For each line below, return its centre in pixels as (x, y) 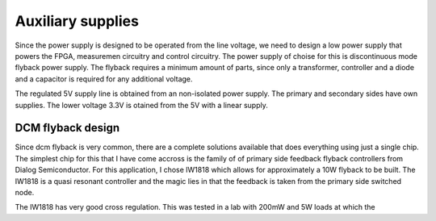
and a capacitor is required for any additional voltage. (104, 79)
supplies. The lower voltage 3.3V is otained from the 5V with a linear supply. (141, 105)
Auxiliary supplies (77, 21)
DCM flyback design (67, 128)
